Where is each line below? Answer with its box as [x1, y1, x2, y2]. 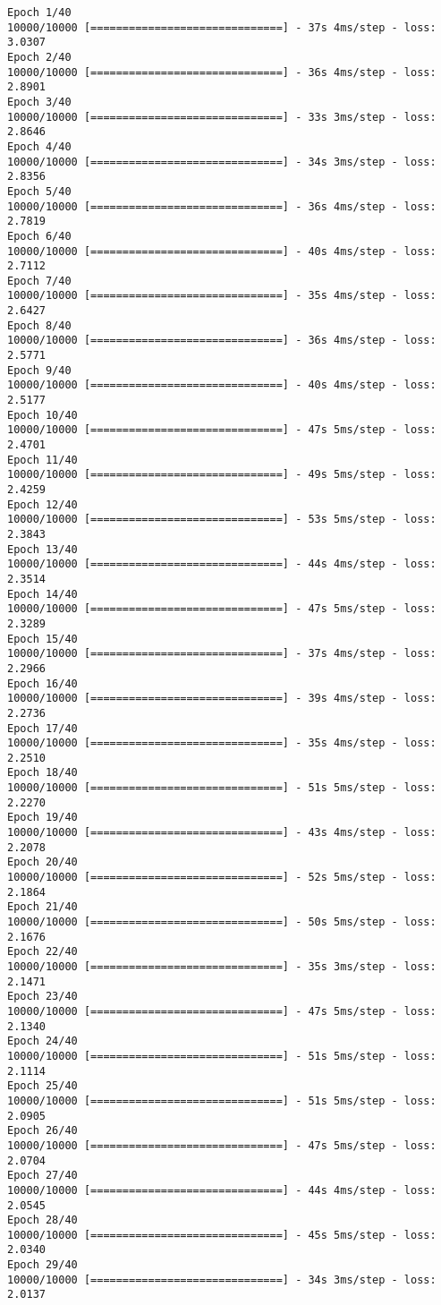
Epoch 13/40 [7, 542, 78, 556]
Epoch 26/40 [7, 1124, 78, 1138]
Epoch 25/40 [7, 1079, 78, 1093]
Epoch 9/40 [7, 363, 72, 377]
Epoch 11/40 [7, 453, 78, 466]
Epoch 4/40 [7, 140, 72, 153]
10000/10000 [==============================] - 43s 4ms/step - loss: [7, 826, 437, 840]
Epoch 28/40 [7, 1214, 78, 1227]
